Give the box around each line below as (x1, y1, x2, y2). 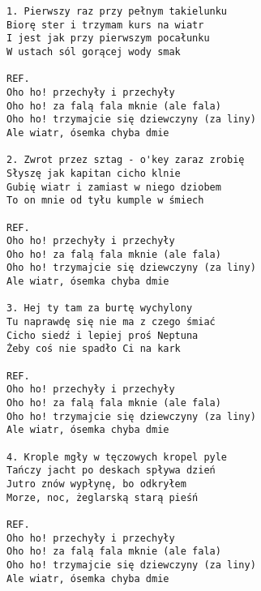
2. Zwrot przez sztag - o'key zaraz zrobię (6, 154, 245, 166)
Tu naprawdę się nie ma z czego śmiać (6, 316, 216, 328)
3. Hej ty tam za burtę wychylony (6, 302, 193, 315)
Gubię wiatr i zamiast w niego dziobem (6, 181, 221, 193)
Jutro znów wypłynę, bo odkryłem (6, 478, 186, 490)
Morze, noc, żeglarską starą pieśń (6, 491, 199, 503)
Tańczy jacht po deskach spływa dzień (6, 465, 216, 477)
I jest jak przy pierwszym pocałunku (6, 32, 210, 45)
